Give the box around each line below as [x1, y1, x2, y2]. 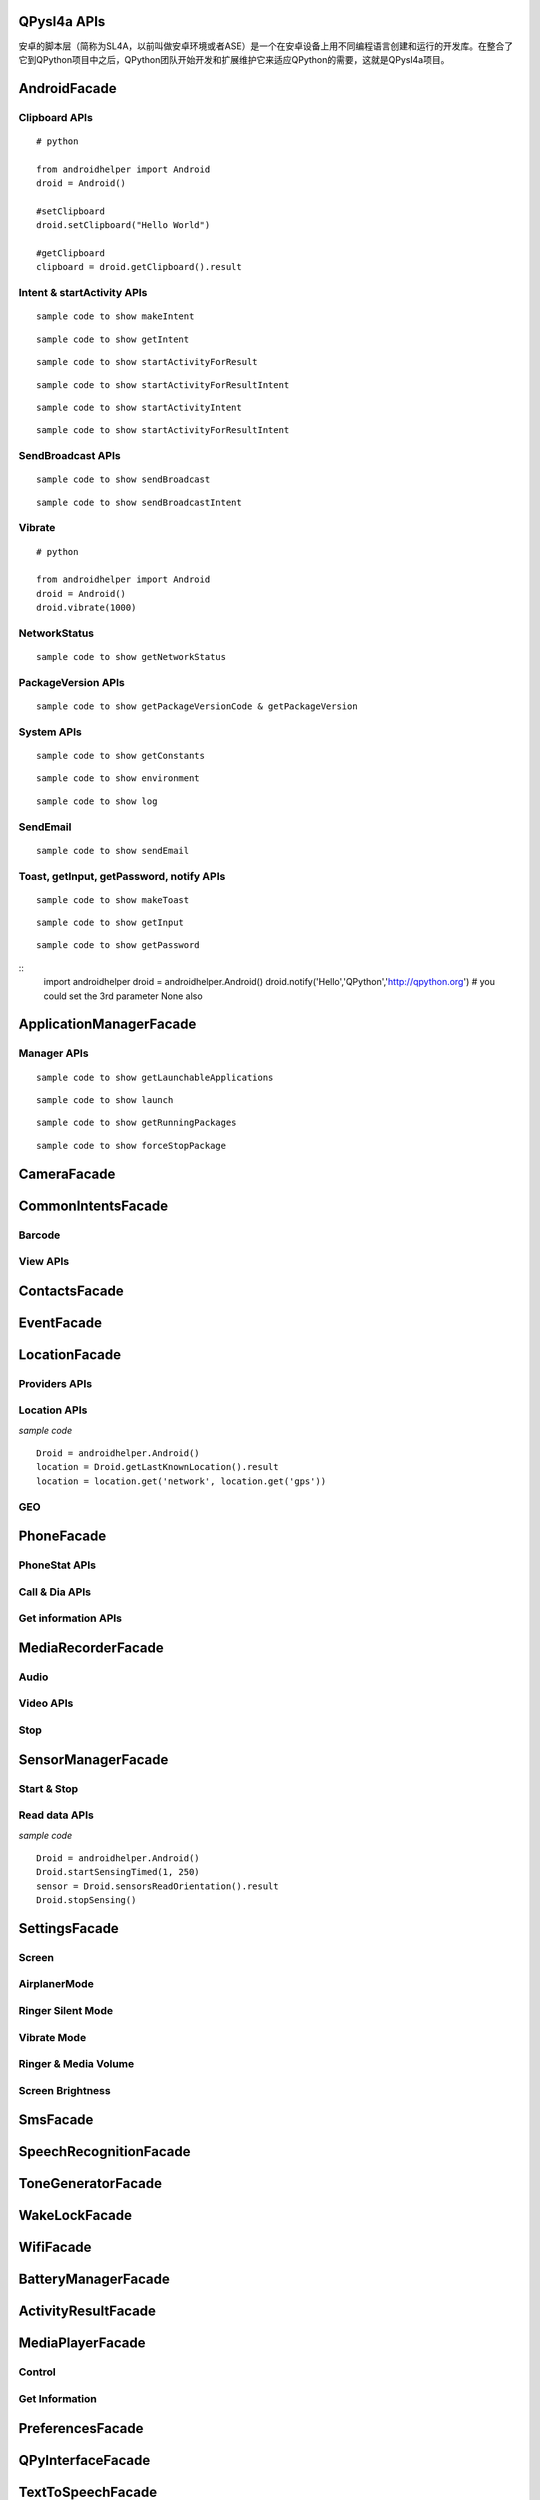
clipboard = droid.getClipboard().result [36, 261, 242, 273]
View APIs [18, 1255, 70, 1269]
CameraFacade [18, 1165, 116, 1182]
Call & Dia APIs [18, 1585, 92, 1599]
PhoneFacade [18, 1528, 107, 1545]
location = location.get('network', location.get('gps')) [36, 1475, 327, 1487]
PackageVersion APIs [18, 675, 125, 689]
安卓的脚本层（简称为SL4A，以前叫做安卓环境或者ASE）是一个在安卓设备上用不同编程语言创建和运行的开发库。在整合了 [18, 40, 514, 52]
